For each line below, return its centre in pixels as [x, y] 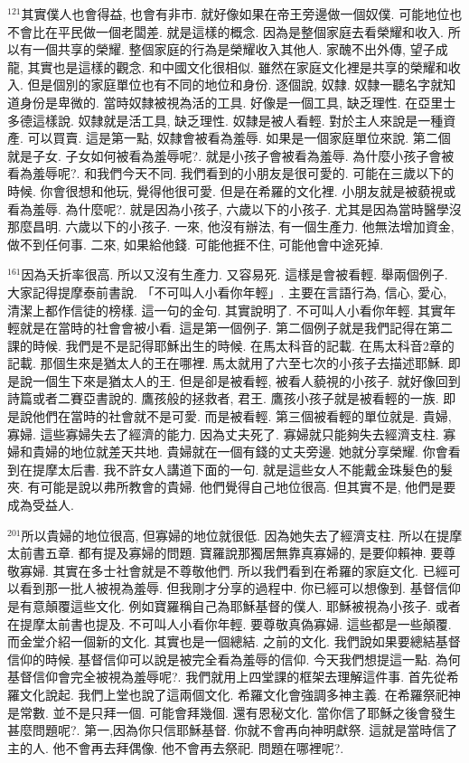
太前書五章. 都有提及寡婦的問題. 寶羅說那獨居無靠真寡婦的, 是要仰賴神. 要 [225, 553]
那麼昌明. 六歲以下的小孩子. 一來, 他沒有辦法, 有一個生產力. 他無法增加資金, [231, 226]
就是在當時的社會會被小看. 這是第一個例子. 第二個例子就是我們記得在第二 [236, 328]
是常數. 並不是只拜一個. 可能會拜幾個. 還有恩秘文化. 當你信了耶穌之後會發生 [232, 712]
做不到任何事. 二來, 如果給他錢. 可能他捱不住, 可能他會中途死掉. [196, 244]
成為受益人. [41, 505]
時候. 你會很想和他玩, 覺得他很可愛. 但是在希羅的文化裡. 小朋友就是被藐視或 [232, 190]
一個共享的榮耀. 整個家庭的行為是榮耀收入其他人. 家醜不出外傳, [219, 49]
